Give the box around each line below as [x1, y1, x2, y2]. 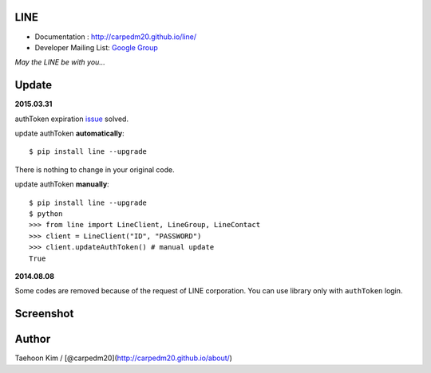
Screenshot [14, 307, 74, 320]
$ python [29, 209, 63, 218]
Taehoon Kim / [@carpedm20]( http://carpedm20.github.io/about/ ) [14, 353, 233, 363]
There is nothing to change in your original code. [14, 164, 175, 175]
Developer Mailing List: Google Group [34, 42, 159, 52]
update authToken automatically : [14, 128, 125, 138]
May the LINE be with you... [14, 57, 105, 67]
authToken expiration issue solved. [14, 114, 129, 124]
